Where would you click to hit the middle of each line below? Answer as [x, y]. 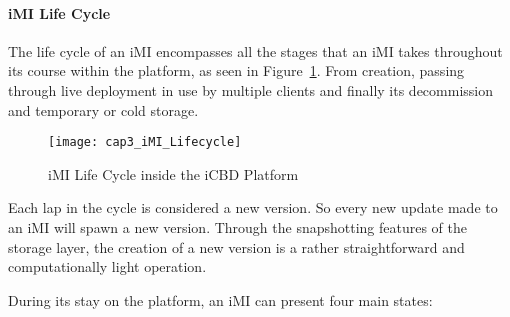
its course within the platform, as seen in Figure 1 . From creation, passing [236, 70]
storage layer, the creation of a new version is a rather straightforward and [236, 246]
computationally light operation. [107, 266]
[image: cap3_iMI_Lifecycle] [145, 142]
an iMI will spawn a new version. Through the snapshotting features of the [238, 227]
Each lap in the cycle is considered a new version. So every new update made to [253, 207]
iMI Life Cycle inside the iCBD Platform [173, 173]
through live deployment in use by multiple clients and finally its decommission [250, 89]
